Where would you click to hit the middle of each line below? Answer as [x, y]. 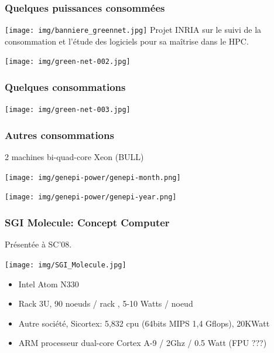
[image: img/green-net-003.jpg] [68, 110]
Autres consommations [59, 135]
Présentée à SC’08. [38, 244]
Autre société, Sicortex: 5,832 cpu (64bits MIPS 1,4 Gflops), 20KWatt [144, 323]
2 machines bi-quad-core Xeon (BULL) [74, 157]
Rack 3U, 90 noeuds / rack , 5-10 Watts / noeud [106, 303]
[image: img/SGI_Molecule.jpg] [66, 265]
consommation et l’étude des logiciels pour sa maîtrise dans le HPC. [127, 41]
